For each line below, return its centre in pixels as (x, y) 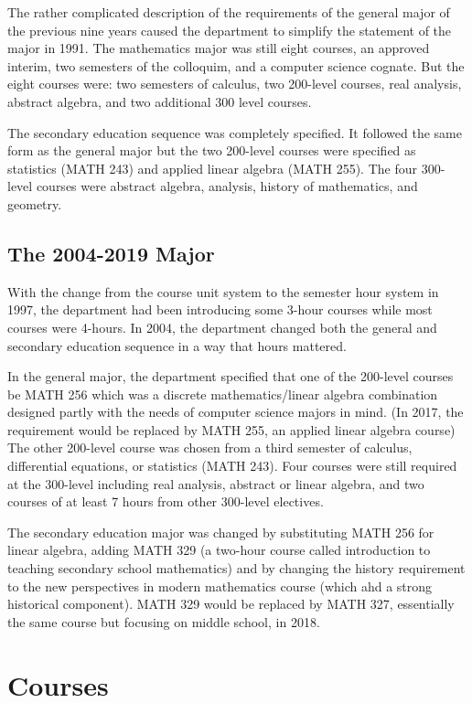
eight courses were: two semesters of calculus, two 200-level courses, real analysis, (235, 84)
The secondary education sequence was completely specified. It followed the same (235, 132)
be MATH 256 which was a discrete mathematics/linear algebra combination (223, 394)
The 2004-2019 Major (111, 253)
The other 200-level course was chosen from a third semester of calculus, (210, 447)
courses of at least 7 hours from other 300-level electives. (166, 501)
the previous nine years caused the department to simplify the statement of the (230, 30)
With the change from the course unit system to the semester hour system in (223, 291)
